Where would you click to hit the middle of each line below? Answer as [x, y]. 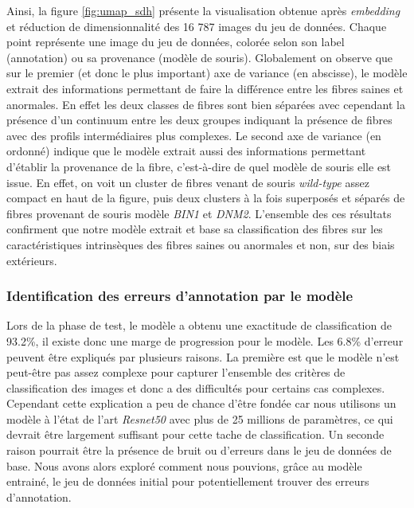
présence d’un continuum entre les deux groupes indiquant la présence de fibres [199, 120]
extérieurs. [32, 260]
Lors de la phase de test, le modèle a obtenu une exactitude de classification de [199, 325]
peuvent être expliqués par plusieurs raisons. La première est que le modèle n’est [203, 356]
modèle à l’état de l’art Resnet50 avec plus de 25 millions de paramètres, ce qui [200, 418]
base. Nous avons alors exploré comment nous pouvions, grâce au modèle [184, 465]
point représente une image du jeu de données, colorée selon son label [176, 42]
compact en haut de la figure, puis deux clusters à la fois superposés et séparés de [206, 198]
